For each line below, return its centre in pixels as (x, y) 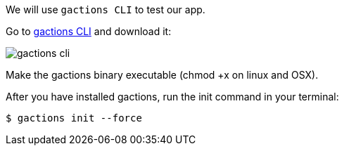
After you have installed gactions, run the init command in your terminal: (172, 97)
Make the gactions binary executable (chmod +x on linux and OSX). (162, 75)
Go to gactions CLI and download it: (89, 31)
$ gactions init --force (74, 118)
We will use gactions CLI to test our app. (106, 9)
